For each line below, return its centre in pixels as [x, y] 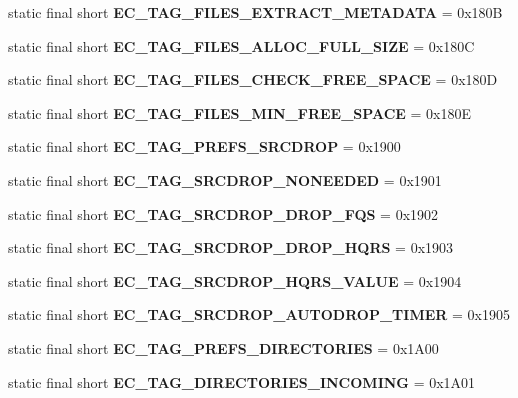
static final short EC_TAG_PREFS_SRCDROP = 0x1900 [204, 146]
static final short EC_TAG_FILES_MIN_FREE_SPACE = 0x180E [240, 112]
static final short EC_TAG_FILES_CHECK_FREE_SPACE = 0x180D [253, 79]
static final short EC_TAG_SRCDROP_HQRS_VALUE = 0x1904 [235, 280]
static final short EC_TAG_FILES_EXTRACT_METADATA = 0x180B [255, 12]
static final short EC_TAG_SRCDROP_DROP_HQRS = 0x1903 [231, 247]
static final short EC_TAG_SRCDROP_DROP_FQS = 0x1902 [223, 213]
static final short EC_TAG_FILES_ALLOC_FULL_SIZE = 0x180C [241, 45]
